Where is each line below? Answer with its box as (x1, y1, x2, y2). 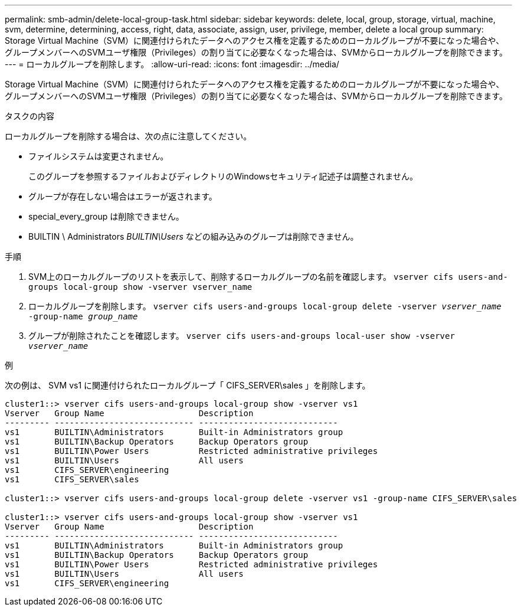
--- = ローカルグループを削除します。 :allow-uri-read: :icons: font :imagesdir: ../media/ (5, 59, 339, 69)
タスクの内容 (5, 111, 54, 121)
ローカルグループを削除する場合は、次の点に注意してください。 (5, 131, 252, 141)
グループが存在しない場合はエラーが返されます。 (28, 191, 217, 201)
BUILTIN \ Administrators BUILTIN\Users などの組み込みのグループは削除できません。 (28, 231, 359, 241)
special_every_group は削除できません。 (28, 211, 184, 221)
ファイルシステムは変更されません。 (28, 151, 169, 161)
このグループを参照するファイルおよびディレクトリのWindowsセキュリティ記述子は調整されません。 (28, 171, 418, 181)
